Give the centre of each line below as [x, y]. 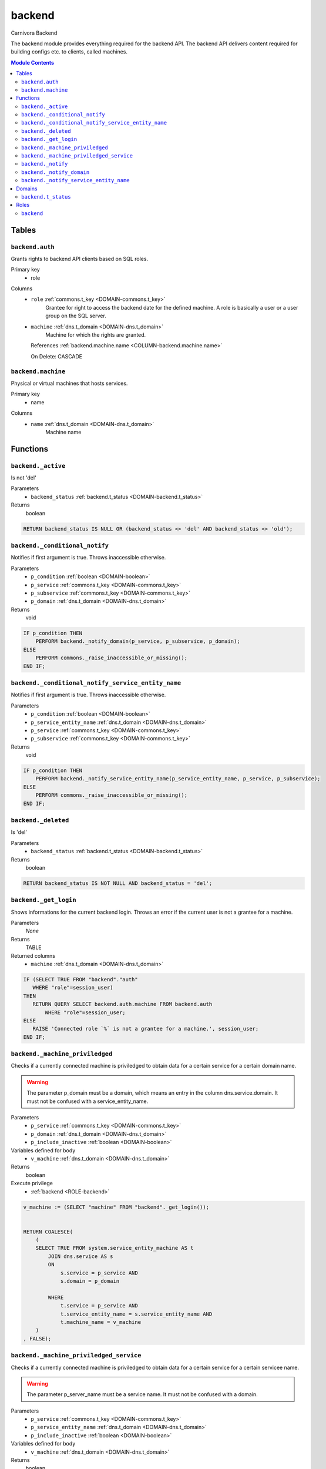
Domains [27, 189]
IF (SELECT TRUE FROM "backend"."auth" [80, 979]
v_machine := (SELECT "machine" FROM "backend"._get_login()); [116, 1207]
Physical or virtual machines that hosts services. [69, 383]
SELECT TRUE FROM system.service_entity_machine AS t [115, 1248]
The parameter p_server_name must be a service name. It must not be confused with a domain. [142, 1394]
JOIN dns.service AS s [81, 1256]
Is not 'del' [23, 478]
